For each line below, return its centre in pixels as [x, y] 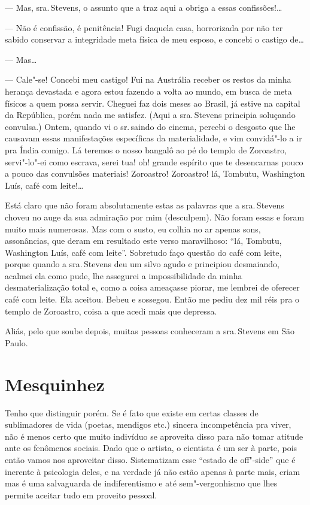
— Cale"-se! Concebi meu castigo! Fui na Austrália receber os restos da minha [148, 79]
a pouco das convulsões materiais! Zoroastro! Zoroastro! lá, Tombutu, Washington [155, 173]
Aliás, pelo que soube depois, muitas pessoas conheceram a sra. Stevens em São [150, 331]
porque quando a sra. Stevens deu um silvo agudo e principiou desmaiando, [142, 264]
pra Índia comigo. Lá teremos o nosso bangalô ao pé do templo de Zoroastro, [146, 149]
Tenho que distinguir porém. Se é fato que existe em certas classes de [132, 412]
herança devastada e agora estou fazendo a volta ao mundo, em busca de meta [148, 91]
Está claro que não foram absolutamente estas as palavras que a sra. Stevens [145, 205]
